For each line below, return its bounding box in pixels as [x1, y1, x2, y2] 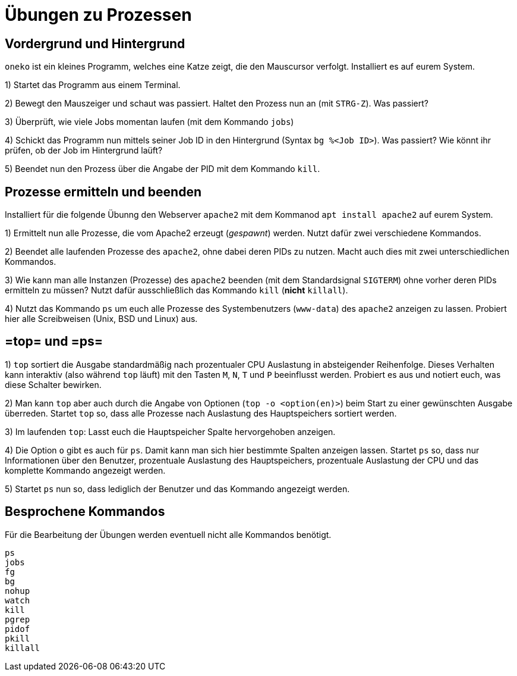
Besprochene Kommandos [5, 504, 165, 519]
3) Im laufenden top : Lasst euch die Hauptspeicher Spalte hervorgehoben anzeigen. [5, 426, 336, 437]
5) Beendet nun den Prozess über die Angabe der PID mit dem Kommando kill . [5, 164, 320, 174]
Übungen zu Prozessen [5, 5, 192, 25]
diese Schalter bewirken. [5, 379, 102, 390]
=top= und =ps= [5, 334, 103, 349]
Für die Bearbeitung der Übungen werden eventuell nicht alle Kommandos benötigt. [5, 529, 332, 540]
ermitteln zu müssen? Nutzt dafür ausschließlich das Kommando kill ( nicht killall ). [5, 285, 348, 296]
